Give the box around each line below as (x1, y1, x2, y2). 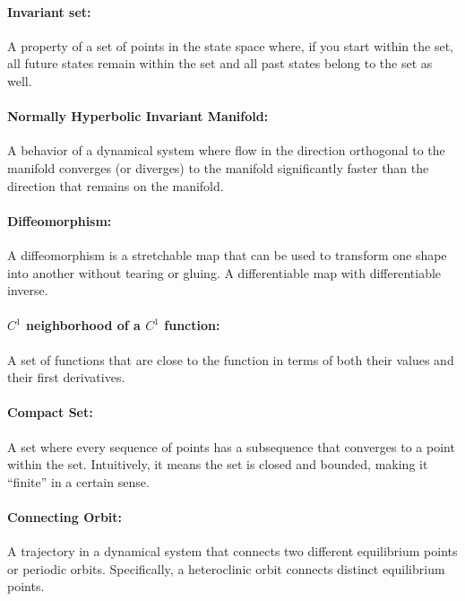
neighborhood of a (26, 316, 141, 335)
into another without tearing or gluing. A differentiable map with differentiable (7, 263, 442, 282)
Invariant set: (7, 2, 91, 21)
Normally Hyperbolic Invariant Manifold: (7, 107, 269, 126)
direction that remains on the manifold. (7, 176, 224, 195)
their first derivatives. (7, 368, 125, 387)
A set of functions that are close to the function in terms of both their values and (7, 350, 454, 369)
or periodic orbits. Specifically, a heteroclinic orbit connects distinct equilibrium (7, 559, 445, 578)
